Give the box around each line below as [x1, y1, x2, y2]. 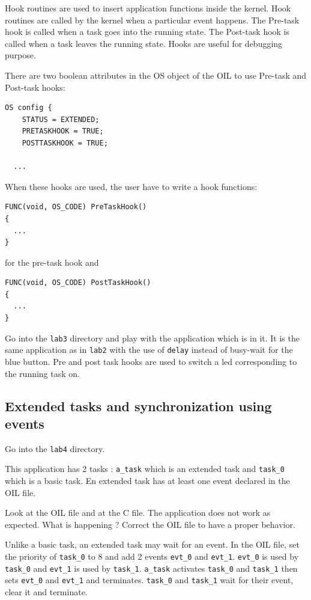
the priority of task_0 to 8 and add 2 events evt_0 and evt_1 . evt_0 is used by [5, 550, 299, 563]
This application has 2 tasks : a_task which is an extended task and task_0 [5, 462, 285, 475]
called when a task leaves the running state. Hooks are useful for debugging [5, 37, 283, 49]
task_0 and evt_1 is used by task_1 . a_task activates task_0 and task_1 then [5, 562, 298, 574]
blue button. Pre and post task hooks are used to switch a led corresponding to [5, 355, 297, 367]
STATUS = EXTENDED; [22, 115, 100, 124]
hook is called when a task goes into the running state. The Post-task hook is [5, 25, 290, 38]
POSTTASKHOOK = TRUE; [22, 138, 108, 147]
